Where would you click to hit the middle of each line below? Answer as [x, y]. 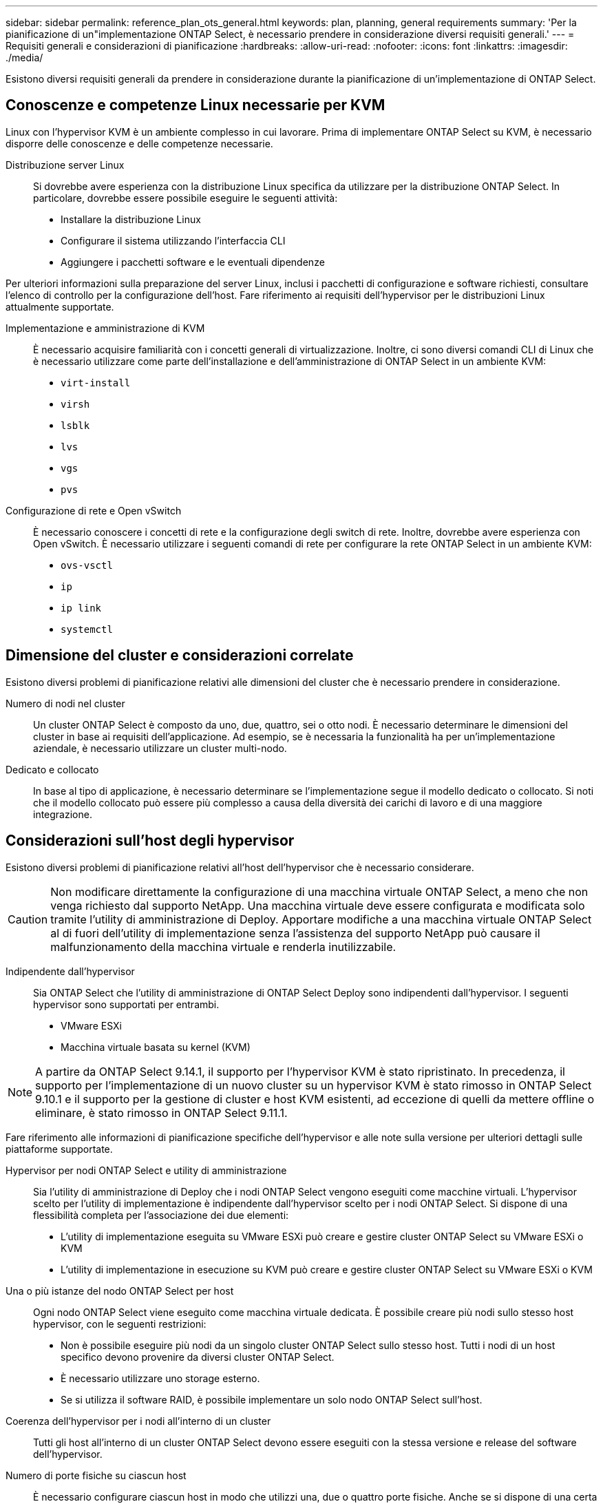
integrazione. [63, 814]
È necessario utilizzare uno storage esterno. [160, 1378]
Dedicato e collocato [52, 769]
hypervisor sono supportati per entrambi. [126, 1004]
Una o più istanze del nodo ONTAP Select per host [120, 1291]
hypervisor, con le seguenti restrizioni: [120, 1324]
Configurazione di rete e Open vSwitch [94, 510]
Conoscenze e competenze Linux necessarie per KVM [195, 105]
